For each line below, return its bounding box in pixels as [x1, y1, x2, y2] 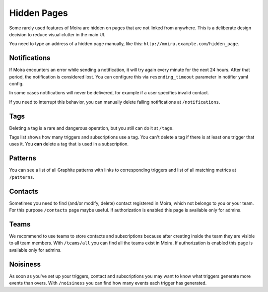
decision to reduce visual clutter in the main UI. [9, 31, 106, 37]
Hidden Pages [9, 7, 68, 18]
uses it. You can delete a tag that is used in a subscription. [9, 141, 129, 147]
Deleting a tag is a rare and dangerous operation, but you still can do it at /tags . [9, 125, 174, 131]
